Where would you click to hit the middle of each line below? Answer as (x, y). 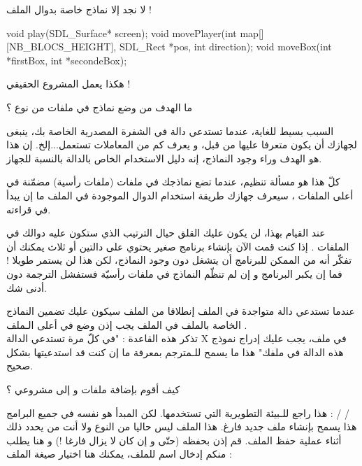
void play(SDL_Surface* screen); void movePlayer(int (122, 33)
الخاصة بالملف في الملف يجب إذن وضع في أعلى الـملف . (127, 324)
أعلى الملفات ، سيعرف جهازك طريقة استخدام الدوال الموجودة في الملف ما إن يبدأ (180, 195)
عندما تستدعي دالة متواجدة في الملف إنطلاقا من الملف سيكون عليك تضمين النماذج (181, 311)
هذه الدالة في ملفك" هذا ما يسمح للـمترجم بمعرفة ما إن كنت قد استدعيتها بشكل (175, 352)
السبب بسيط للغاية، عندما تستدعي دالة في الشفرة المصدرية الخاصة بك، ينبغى (170, 130)
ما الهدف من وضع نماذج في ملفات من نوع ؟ (100, 107)
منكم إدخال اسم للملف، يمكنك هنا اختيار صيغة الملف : (119, 454)
